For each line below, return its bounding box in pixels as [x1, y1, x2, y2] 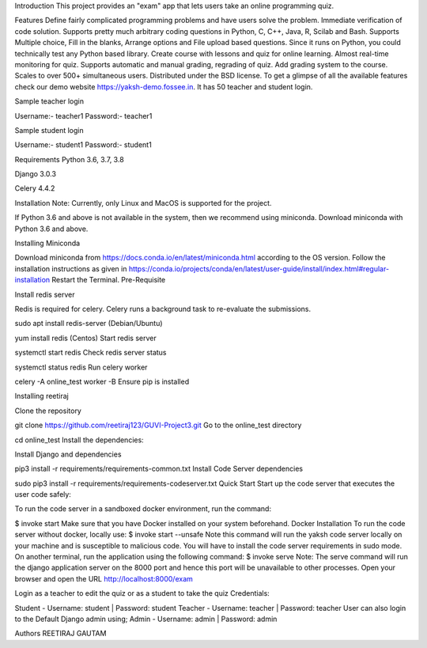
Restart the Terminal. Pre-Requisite [51, 275, 166, 285]
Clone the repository [14, 406, 82, 415]
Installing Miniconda [14, 238, 81, 248]
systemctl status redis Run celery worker [14, 362, 148, 372]
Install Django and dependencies [14, 449, 122, 459]
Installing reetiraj [14, 392, 69, 401]
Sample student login [14, 125, 84, 135]
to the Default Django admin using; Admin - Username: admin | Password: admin [14, 614, 278, 623]
